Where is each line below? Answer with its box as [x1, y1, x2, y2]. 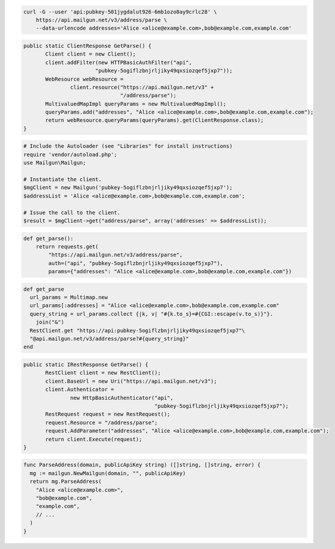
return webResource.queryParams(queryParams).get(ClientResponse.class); [45, 117, 264, 124]
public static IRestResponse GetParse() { [23, 361, 149, 368]
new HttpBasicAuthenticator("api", [70, 394, 174, 401]
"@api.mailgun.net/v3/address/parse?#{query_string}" [30, 335, 189, 343]
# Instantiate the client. [23, 176, 102, 183]
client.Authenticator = [45, 386, 115, 393]
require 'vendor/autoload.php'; [23, 151, 118, 158]
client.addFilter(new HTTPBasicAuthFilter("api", [45, 59, 192, 66]
